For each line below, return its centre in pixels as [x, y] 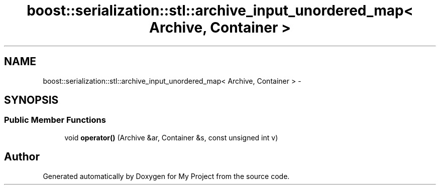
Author [22, 157]
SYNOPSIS [31, 100]
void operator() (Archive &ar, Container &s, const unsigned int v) [171, 137]
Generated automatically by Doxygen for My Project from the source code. [166, 176]
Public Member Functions [55, 120]
